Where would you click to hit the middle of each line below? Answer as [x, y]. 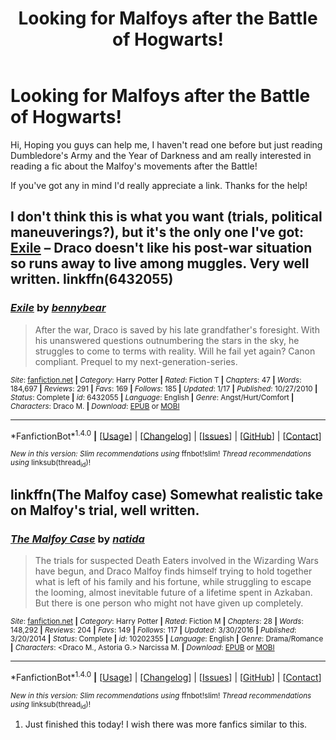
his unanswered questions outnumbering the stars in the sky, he [167, 340]
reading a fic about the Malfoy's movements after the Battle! [134, 166]
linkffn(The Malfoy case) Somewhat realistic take [166, 495]
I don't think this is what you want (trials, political [166, 217]
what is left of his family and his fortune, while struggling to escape [173, 582]
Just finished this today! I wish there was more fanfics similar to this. [166, 724]
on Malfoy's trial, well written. [105, 510]
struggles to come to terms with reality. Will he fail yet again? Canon [175, 351]
